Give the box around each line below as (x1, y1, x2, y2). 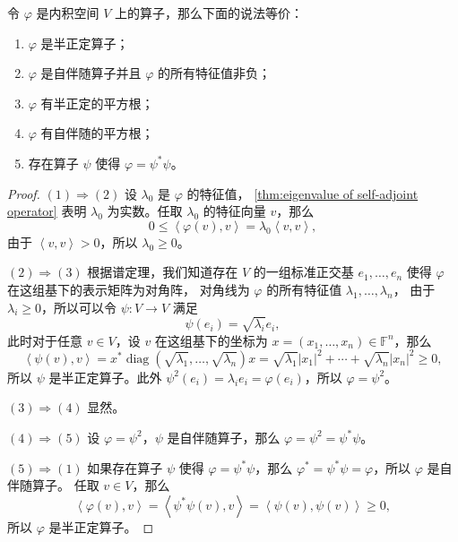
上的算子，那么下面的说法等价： (114, 4, 303, 22)
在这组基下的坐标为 (154, 331, 268, 349)
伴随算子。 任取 (7, 476, 99, 495)
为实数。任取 (107, 202, 183, 220)
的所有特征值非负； (158, 64, 272, 82)
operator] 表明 (7, 202, 87, 220)
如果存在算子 (87, 458, 163, 477)
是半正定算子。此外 (48, 367, 162, 386)
